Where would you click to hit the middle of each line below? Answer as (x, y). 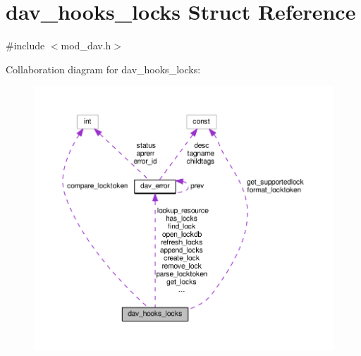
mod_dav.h (86, 45)
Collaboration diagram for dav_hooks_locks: (103, 69)
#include (25, 45)
